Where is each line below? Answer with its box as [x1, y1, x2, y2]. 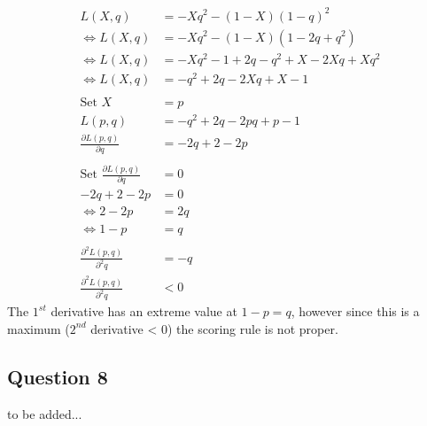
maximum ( [7, 319, 70, 337]
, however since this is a [291, 302, 420, 321]
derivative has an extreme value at [50, 302, 237, 321]
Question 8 [7, 362, 108, 390]
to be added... [7, 404, 82, 422]
